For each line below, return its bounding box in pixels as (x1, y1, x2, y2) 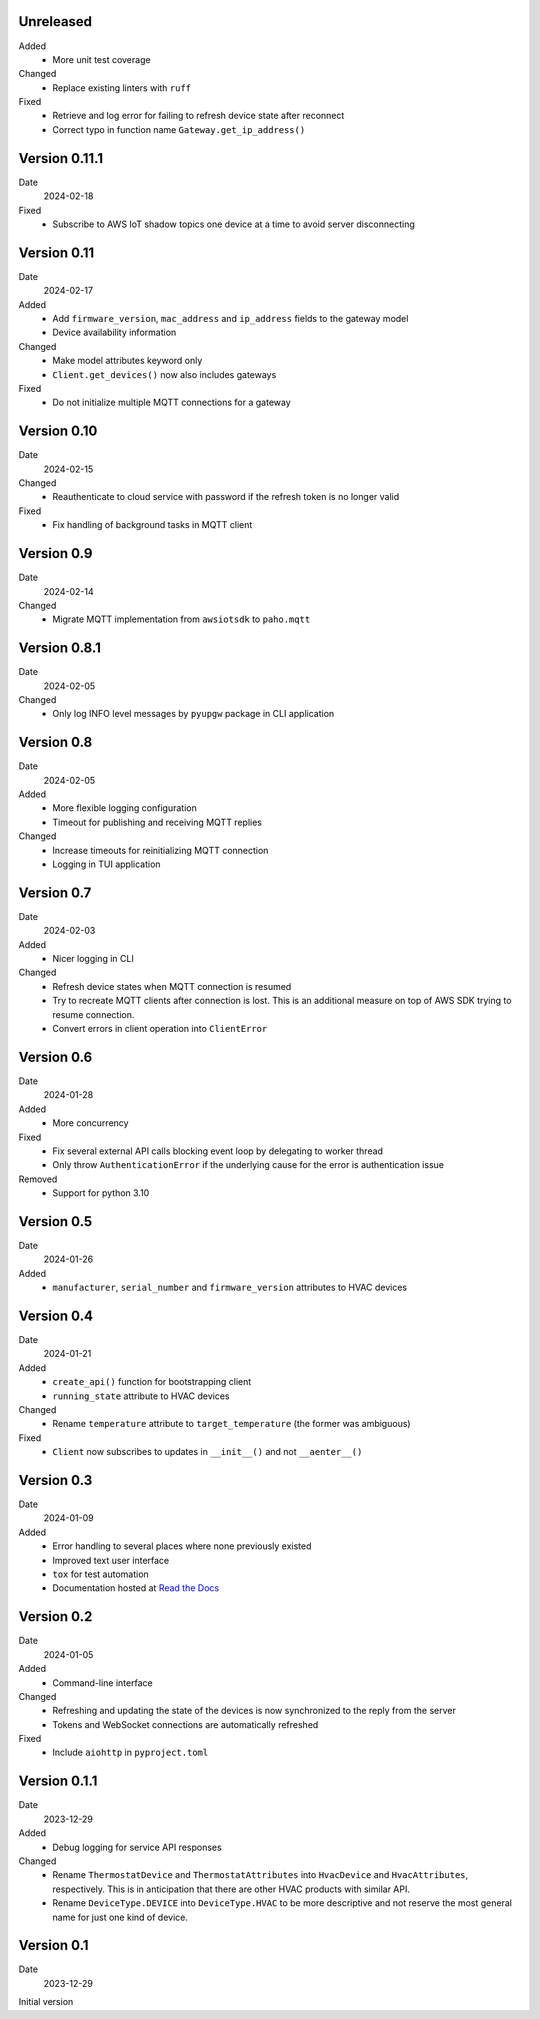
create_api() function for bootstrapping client (52, 1376, 252, 1388)
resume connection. (52, 1008, 135, 1020)
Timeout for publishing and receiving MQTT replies (52, 816, 262, 828)
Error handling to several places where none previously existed (52, 1540, 312, 1552)
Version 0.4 (18, 1307, 94, 1324)
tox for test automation (52, 1568, 149, 1580)
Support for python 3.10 (52, 1187, 150, 1199)
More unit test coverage (52, 53, 151, 65)
